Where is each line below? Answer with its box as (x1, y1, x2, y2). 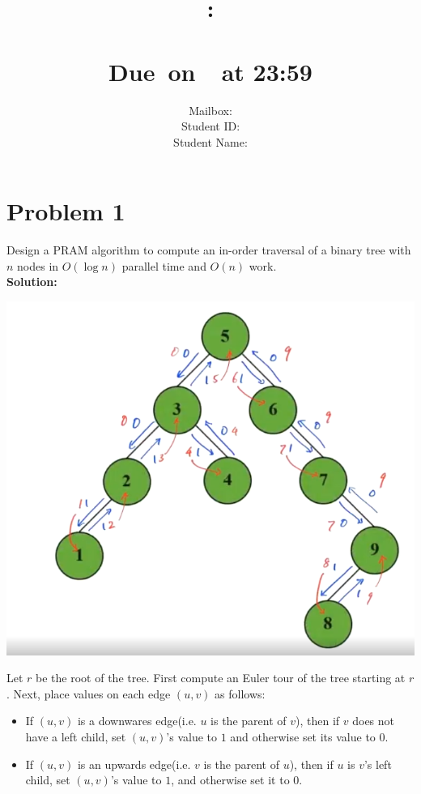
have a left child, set (25, 728, 126, 745)
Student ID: (181, 117, 240, 134)
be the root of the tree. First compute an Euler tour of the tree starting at (36, 669, 406, 686)
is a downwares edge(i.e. (77, 712, 197, 729)
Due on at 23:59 (108, 54, 313, 88)
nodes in (17, 257, 59, 274)
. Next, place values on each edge (6, 685, 171, 702)
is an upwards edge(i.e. (77, 755, 191, 772)
